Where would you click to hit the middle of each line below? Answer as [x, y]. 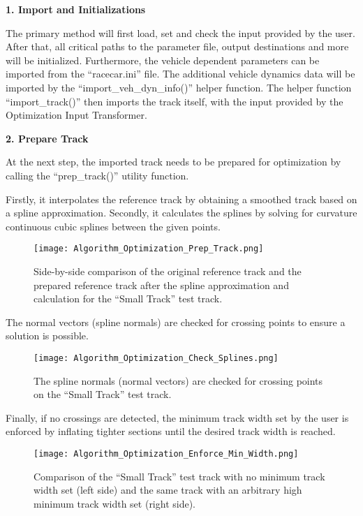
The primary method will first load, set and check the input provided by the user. [180, 32]
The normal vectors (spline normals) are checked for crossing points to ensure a [176, 322]
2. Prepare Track [47, 138]
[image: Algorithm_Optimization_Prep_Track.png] [149, 249]
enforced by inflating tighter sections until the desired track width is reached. [171, 431]
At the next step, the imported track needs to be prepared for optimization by [173, 162]
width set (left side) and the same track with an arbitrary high [168, 490]
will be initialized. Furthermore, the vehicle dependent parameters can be [163, 60]
